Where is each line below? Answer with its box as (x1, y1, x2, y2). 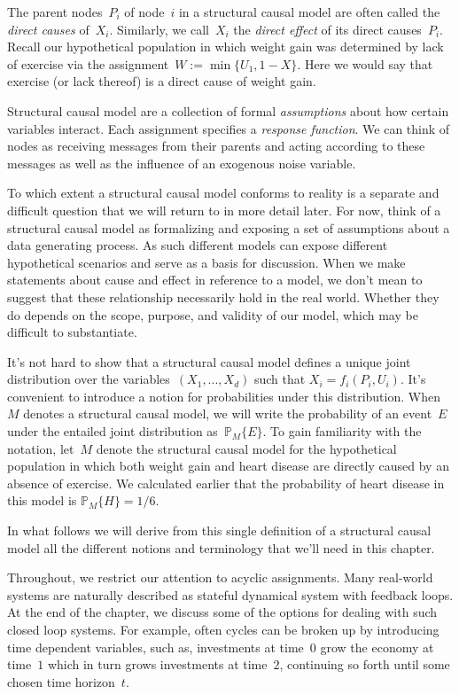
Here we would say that (304, 54, 433, 73)
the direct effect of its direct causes (233, 19, 422, 38)
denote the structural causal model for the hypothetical (96, 439, 397, 457)
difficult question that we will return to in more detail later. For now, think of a (7, 200, 441, 219)
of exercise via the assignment (7, 54, 169, 73)
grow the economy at (320, 637, 434, 656)
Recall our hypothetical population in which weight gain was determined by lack (7, 37, 444, 56)
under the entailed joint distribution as (7, 422, 218, 441)
